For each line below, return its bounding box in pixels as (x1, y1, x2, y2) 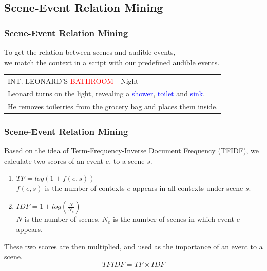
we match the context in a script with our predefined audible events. (4, 56, 220, 67)
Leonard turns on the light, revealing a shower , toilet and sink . (8, 88, 205, 99)
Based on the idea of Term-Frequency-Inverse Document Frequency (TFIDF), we (4, 145, 259, 156)
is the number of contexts (45, 182, 125, 193)
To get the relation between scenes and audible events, (4, 47, 176, 57)
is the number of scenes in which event (113, 214, 235, 224)
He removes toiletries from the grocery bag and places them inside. (8, 101, 218, 111)
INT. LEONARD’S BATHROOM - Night (8, 75, 139, 86)
